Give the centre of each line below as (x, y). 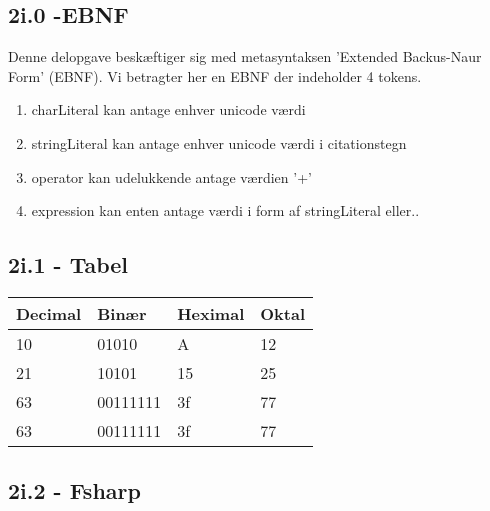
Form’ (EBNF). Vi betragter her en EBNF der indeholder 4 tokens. (215, 75)
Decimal (49, 313)
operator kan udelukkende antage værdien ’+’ (171, 176)
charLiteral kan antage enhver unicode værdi (168, 109)
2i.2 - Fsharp (74, 490)
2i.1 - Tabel (68, 264)
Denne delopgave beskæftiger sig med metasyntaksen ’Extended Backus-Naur (245, 56)
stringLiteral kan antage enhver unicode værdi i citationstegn (219, 142)
